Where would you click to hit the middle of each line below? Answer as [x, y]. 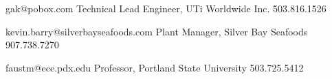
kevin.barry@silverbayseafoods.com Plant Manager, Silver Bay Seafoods [157, 31]
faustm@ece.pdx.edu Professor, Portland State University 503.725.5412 [155, 67]
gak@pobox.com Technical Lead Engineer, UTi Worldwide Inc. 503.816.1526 [166, 8]
